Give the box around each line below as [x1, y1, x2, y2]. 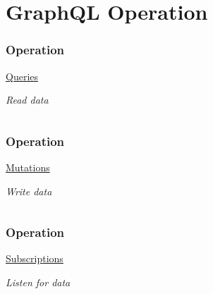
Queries [6, 68, 39, 83]
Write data [6, 183, 52, 198]
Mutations [6, 160, 50, 174]
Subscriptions [6, 251, 63, 266]
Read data [6, 92, 49, 107]
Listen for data [6, 275, 71, 289]
